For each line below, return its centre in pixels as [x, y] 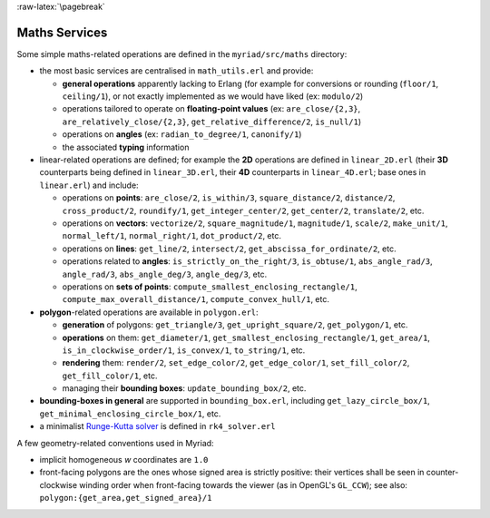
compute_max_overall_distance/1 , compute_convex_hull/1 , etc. [196, 299]
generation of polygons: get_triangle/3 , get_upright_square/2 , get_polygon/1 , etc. [235, 325]
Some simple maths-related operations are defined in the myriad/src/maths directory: [182, 54]
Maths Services [62, 32]
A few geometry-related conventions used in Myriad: [115, 443]
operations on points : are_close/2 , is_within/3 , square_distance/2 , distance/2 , [229, 198]
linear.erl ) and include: [89, 185]
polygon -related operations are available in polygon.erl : [149, 312]
